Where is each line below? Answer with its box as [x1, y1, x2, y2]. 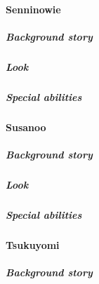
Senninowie [6, 1, 61, 16]
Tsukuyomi [6, 237, 60, 252]
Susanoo [6, 119, 46, 134]
